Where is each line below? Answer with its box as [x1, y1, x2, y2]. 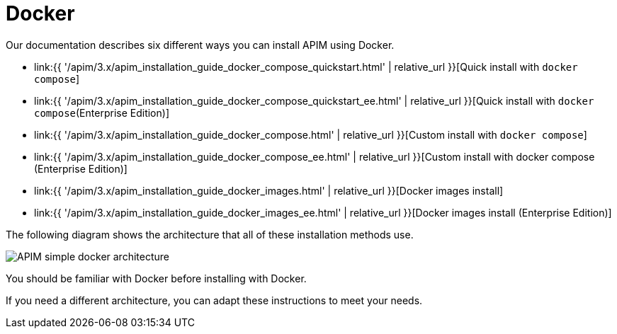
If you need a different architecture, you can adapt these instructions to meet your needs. [6, 294, 423, 306]
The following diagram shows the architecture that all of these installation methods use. [6, 228, 414, 241]
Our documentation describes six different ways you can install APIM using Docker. [6, 38, 395, 51]
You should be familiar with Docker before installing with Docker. [6, 272, 307, 284]
